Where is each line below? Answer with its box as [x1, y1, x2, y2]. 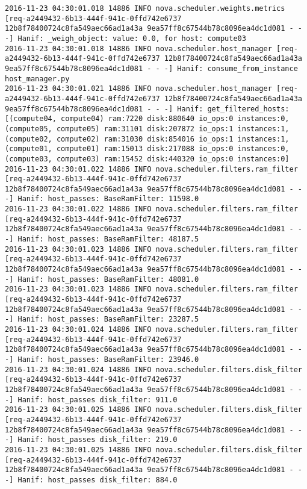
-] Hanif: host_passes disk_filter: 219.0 [5, 435, 178, 444]
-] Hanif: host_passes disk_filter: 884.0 [5, 475, 178, 484]
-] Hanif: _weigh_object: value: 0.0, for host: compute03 [5, 34, 246, 43]
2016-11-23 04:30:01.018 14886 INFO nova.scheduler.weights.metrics [5, 4, 285, 13]
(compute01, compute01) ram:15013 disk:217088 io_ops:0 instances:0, [5, 145, 290, 154]
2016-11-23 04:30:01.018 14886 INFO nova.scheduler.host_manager [5, 44, 272, 53]
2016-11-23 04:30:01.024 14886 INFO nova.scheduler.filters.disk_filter [5, 365, 302, 374]
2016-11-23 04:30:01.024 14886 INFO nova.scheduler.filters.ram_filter [5, 325, 298, 334]
